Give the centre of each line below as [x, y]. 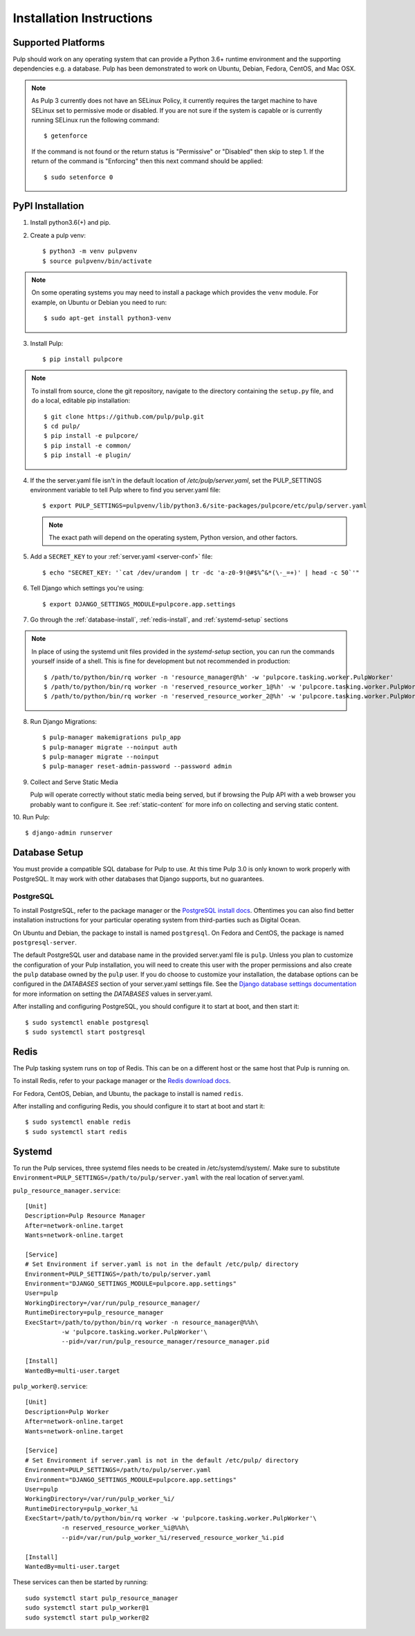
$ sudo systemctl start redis [76, 1132]
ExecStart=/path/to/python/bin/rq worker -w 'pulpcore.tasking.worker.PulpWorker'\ [171, 1518]
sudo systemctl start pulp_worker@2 [87, 1617]
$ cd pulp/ [62, 426]
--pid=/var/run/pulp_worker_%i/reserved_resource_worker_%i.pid [173, 1537]
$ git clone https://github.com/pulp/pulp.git [124, 416]
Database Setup [48, 853]
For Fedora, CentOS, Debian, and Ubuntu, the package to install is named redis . [128, 1093]
